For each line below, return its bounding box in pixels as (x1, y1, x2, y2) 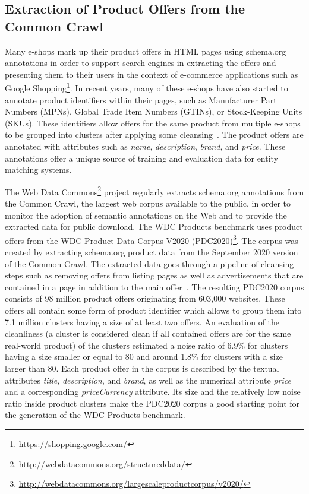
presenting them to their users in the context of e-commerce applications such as (5, 68, 298, 80)
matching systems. (5, 163, 72, 176)
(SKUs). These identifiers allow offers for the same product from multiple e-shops (5, 116, 301, 129)
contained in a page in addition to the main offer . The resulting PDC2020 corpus (5, 280, 304, 293)
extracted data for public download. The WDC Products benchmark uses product (5, 220, 303, 233)
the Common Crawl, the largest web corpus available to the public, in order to (5, 197, 291, 210)
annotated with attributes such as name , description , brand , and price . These (5, 140, 286, 152)
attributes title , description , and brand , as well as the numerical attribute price (5, 373, 291, 386)
